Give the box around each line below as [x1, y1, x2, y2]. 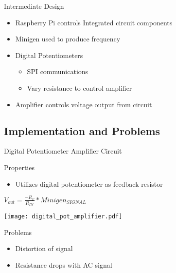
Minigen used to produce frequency [15, 34, 121, 44]
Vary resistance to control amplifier [27, 82, 132, 93]
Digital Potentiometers [15, 50, 83, 60]
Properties [4, 162, 35, 172]
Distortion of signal [15, 243, 73, 253]
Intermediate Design [4, 1, 64, 11]
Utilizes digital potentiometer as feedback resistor [15, 178, 163, 189]
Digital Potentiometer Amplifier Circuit [4, 146, 122, 156]
